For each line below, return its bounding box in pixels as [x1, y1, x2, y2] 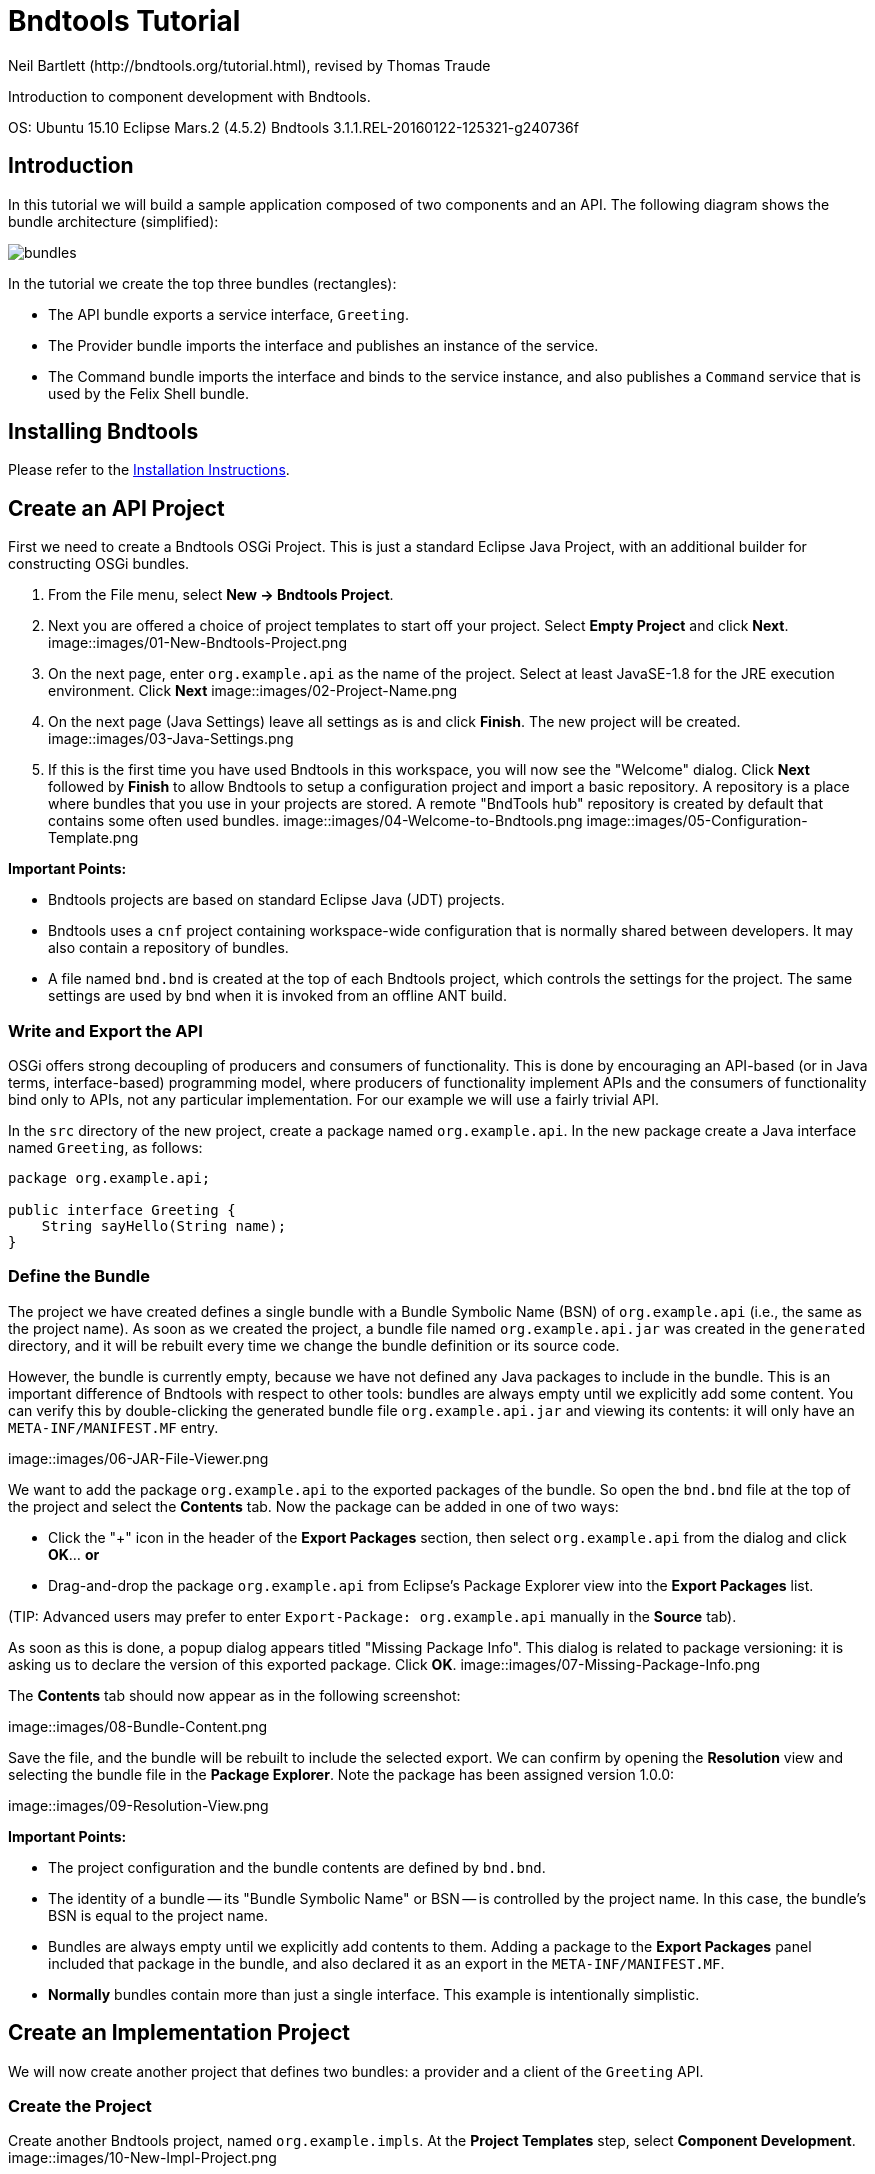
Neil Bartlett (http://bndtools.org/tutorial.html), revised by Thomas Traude [8, 56, 491, 74]
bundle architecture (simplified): [8, 212, 219, 230]
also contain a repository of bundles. [48, 939, 289, 957]
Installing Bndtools [8, 419, 199, 445]
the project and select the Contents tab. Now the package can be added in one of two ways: [8, 1497, 619, 1515]
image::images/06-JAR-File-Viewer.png [8, 1449, 269, 1467]
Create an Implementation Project [8, 2020, 350, 2046]
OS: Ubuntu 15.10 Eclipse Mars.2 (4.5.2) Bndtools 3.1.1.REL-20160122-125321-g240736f [8, 118, 579, 136]
